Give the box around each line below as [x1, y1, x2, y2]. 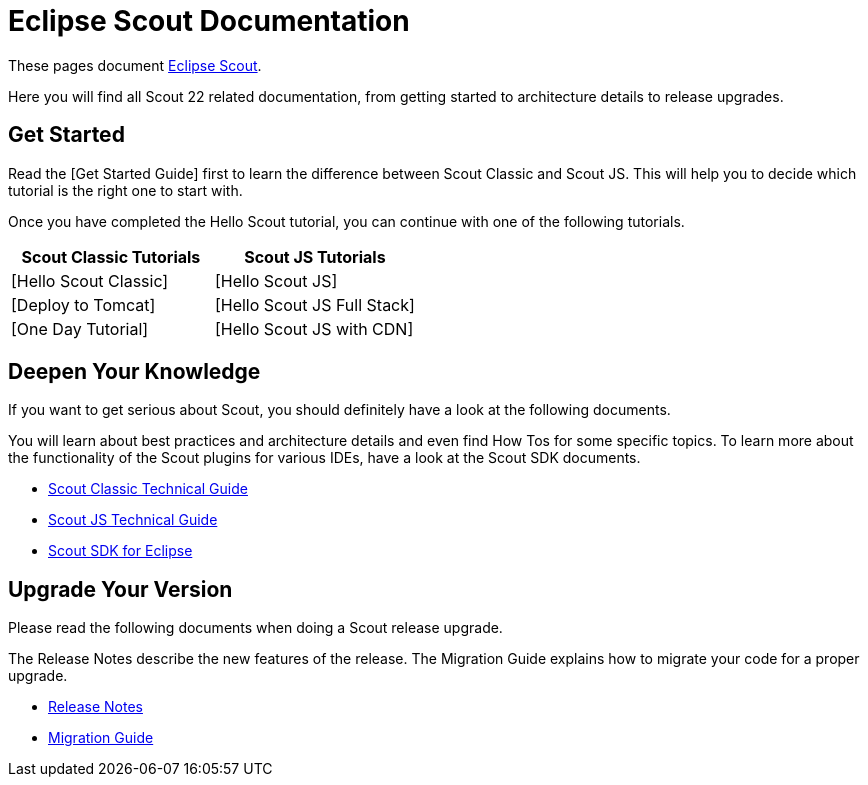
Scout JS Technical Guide [48, 511, 218, 529]
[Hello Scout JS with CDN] [214, 318, 414, 339]
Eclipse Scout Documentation [8, 4, 410, 38]
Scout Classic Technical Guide [48, 480, 248, 498]
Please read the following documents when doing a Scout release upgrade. [8, 619, 503, 637]
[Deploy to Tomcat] [11, 294, 156, 315]
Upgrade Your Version [8, 576, 233, 602]
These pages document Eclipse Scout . [8, 56, 262, 74]
